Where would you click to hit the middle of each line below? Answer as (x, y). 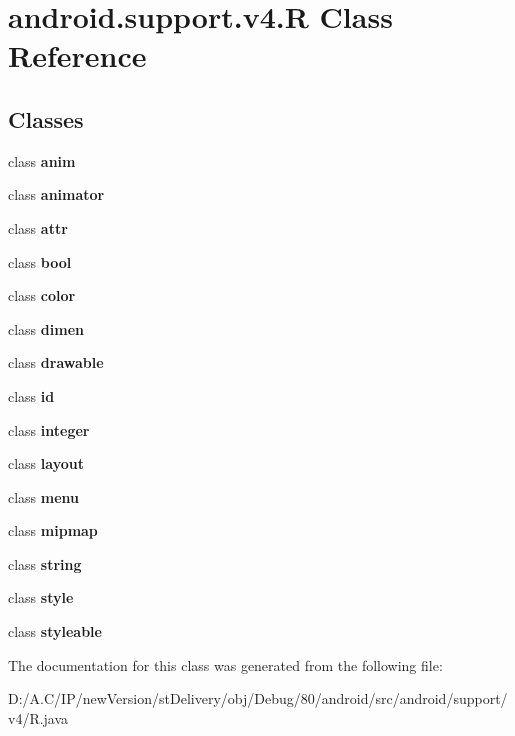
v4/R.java (38, 717)
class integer (49, 429)
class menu (44, 496)
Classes (46, 118)
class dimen (46, 328)
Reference (77, 55)
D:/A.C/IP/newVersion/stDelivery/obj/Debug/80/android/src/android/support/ (258, 698)
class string (45, 563)
